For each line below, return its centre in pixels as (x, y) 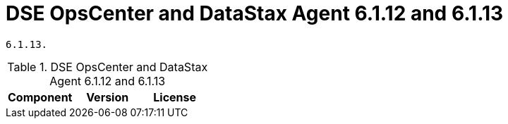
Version (108, 97)
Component (40, 97)
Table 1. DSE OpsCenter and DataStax (108, 67)
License (175, 97)
